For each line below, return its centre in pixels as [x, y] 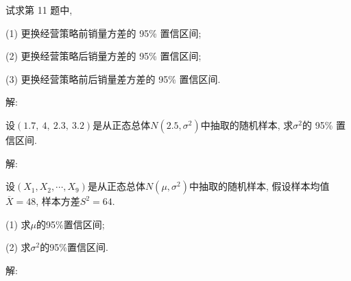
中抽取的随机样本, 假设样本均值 [259, 186]
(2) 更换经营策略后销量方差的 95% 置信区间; [104, 56]
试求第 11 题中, [39, 10]
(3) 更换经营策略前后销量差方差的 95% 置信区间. [113, 78]
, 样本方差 [58, 201]
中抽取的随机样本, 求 [247, 124]
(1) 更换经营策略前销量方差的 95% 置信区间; [104, 33]
